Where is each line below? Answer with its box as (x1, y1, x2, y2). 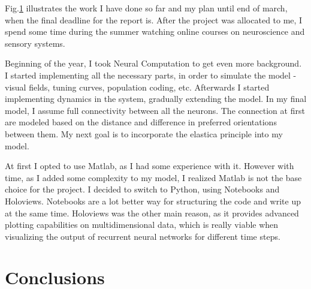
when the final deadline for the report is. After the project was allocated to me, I (5, 13, 303, 26)
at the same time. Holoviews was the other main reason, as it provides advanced (5, 206, 299, 219)
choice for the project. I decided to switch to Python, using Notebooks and (5, 183, 280, 195)
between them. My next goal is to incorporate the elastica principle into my (5, 127, 283, 140)
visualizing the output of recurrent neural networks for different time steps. (5, 230, 280, 242)
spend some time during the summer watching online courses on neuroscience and (5, 25, 305, 38)
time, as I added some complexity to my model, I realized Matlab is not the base (5, 171, 302, 183)
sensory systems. (5, 37, 65, 49)
